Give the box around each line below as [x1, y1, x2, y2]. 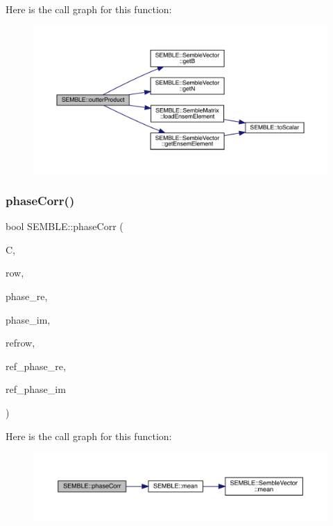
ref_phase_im [6, 382, 66, 396]
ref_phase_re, [6, 358, 66, 373]
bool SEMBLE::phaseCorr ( [6, 219, 123, 234]
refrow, [6, 335, 35, 350]
